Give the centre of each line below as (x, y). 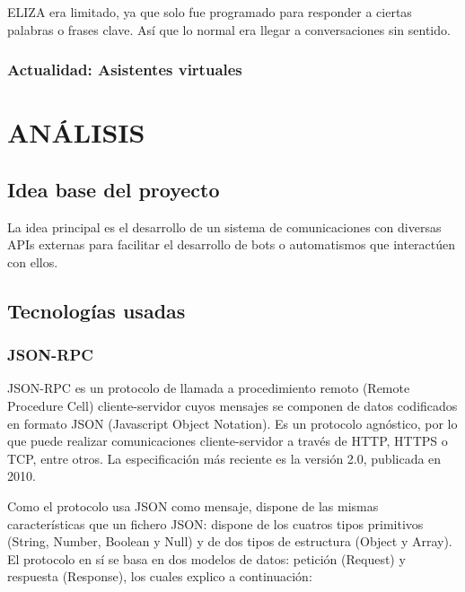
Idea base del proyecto (114, 189)
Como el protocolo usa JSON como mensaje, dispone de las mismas (193, 505)
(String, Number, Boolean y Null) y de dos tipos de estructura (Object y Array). (230, 541)
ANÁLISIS (76, 132)
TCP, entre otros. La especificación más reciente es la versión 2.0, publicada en (224, 458)
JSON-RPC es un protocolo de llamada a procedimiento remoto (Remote (209, 388)
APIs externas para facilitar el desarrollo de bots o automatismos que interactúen (232, 244)
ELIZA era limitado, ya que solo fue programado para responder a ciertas (210, 12)
